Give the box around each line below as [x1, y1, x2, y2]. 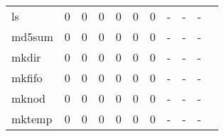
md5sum [11, 28, 53, 45]
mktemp [11, 110, 53, 127]
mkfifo [11, 69, 43, 86]
